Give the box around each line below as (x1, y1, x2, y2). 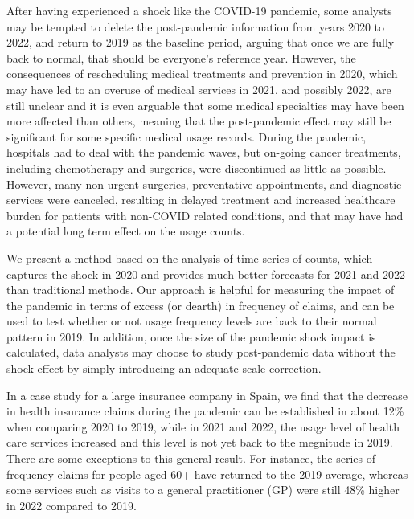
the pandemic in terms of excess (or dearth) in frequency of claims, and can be (6, 296, 395, 313)
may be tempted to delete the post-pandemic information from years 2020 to (6, 18, 385, 35)
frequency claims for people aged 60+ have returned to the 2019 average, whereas (6, 465, 408, 482)
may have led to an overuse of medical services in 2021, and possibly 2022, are (6, 80, 391, 97)
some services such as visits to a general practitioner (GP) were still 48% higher (6, 481, 400, 498)
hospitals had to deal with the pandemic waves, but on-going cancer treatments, (6, 144, 401, 161)
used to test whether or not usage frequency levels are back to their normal (6, 313, 377, 329)
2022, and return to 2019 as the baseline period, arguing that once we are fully (6, 34, 395, 51)
